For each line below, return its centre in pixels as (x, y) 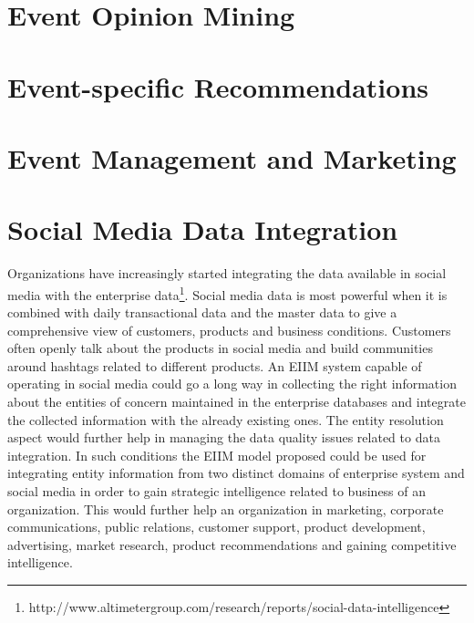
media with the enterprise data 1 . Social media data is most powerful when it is (227, 293)
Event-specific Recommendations (218, 86)
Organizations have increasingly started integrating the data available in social (227, 273)
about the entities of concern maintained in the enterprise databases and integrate (237, 402)
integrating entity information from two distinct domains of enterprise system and (236, 473)
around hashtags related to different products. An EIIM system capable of (215, 365)
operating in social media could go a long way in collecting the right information (232, 384)
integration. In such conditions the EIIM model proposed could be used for (217, 455)
